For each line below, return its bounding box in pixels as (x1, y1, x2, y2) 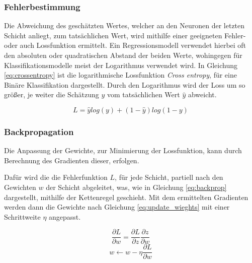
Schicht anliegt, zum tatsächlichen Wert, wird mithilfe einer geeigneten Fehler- (4, 30, 246, 40)
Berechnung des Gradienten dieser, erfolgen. (4, 155, 139, 165)
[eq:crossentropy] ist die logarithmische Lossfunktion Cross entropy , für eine (4, 70, 237, 80)
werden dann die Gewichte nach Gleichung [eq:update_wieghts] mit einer (4, 202, 230, 212)
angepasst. (49, 211, 81, 222)
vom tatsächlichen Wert (107, 89, 180, 100)
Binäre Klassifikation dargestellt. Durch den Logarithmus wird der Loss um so (4, 79, 245, 90)
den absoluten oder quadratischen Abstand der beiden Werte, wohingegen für (4, 50, 242, 60)
